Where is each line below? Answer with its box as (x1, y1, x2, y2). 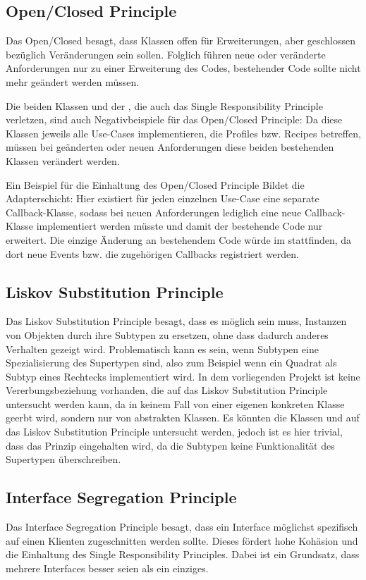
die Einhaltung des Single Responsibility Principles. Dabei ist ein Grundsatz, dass (6, 547, 360, 562)
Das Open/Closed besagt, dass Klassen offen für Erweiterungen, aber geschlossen (6, 33, 355, 48)
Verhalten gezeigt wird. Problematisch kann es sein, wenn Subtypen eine (6, 341, 319, 356)
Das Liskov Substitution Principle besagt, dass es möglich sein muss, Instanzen (6, 314, 347, 328)
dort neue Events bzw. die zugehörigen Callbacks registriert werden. (6, 246, 299, 261)
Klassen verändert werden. (6, 153, 120, 168)
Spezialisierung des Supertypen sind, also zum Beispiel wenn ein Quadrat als (6, 355, 337, 370)
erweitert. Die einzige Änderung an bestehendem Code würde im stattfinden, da (6, 232, 352, 247)
